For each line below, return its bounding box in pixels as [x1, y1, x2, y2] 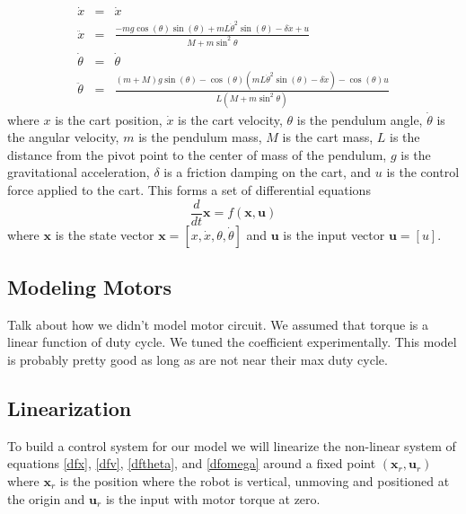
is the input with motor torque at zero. [105, 489, 321, 508]
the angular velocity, [7, 128, 119, 146]
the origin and [7, 489, 85, 508]
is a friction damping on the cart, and [163, 163, 372, 182]
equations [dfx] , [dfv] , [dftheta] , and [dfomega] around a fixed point [7, 454, 376, 473]
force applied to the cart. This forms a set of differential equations [7, 180, 371, 199]
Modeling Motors [7, 272, 172, 300]
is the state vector [55, 225, 154, 244]
